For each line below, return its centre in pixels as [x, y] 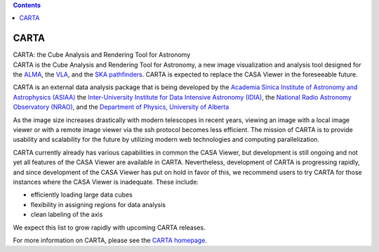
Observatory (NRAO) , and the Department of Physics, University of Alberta [121, 107]
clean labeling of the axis [67, 215]
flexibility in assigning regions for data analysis [98, 204]
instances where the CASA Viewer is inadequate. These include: [106, 182]
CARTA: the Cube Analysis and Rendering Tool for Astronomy [102, 55]
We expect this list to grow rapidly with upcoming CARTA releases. [109, 227]
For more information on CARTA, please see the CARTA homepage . [110, 240]
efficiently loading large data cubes [81, 195]
